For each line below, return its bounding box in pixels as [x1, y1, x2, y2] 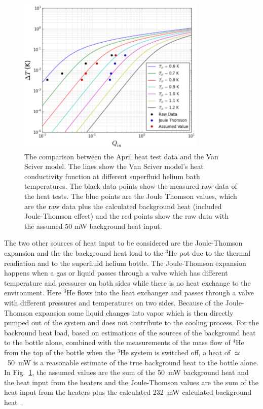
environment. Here [4, 287, 61, 298]
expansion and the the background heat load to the [4, 248, 163, 258]
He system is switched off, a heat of [120, 347, 231, 357]
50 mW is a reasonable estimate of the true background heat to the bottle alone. [7, 357, 258, 367]
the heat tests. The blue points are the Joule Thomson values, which [24, 191, 237, 201]
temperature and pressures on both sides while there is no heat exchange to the [4, 277, 251, 288]
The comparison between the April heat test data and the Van [24, 151, 218, 161]
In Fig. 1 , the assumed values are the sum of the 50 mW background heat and [4, 367, 249, 378]
